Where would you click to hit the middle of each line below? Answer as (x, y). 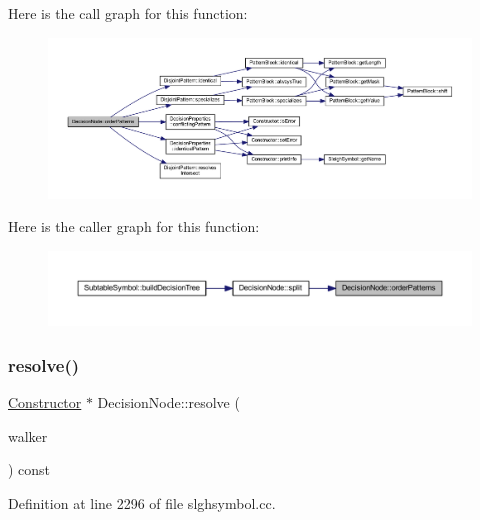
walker (28, 435)
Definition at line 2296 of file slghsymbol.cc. (142, 502)
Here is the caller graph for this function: (134, 226)
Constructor (45, 402)
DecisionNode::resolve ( (168, 402)
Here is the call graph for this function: (128, 13)
